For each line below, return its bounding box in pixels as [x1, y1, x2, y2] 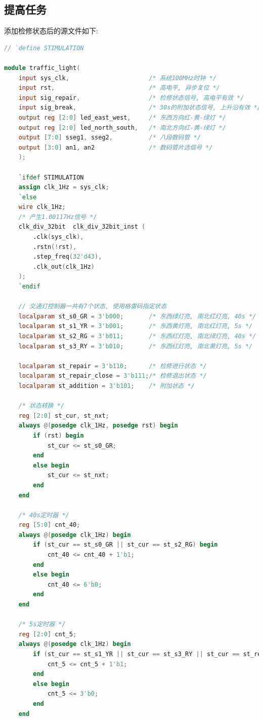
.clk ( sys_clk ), [33, 233, 84, 241]
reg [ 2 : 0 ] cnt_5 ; [18, 630, 77, 638]
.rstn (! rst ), [33, 243, 77, 250]
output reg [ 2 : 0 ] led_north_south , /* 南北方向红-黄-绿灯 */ [18, 124, 226, 131]
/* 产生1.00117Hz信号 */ [18, 213, 97, 221]
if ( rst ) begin [33, 431, 84, 439]
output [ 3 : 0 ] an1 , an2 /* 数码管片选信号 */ [18, 143, 213, 151]
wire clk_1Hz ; [18, 203, 66, 211]
